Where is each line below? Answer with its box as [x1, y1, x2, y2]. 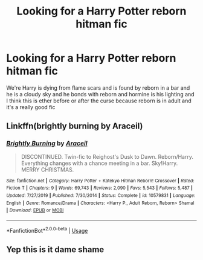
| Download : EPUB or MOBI [6, 207, 64, 213]
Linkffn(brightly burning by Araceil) [6, 121, 143, 132]
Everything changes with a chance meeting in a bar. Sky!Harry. [21, 159, 178, 167]
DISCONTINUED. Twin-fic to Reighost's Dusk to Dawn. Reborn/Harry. [21, 153, 193, 160]
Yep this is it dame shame [6, 244, 105, 255]
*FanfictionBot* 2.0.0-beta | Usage [6, 225, 88, 234]
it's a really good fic [6, 103, 56, 110]
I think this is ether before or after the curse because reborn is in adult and [6, 97, 192, 104]
